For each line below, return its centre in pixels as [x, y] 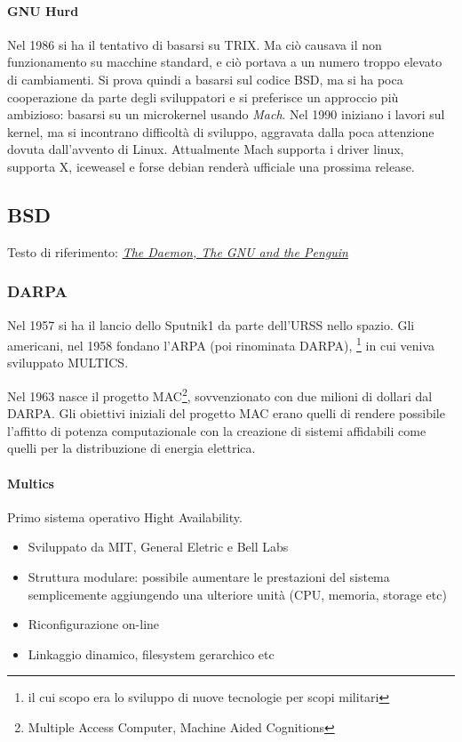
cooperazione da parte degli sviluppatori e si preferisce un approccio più [203, 97]
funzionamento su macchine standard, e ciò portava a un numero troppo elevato [225, 62]
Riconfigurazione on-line [94, 624]
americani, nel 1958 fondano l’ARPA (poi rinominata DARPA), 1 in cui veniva [221, 344]
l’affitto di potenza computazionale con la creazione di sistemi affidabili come [217, 430]
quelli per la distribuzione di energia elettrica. [131, 448]
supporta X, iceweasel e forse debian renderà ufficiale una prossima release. [211, 166]
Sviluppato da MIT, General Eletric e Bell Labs [158, 547]
